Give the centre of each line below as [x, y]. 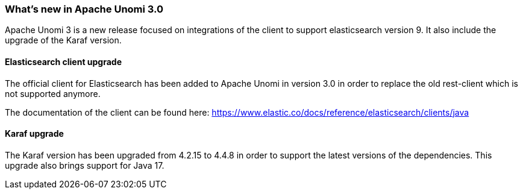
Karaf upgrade [34, 134]
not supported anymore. [53, 93]
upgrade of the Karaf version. [63, 40]
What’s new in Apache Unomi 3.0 [84, 9]
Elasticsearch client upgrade [64, 61]
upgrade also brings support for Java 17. [85, 165]
